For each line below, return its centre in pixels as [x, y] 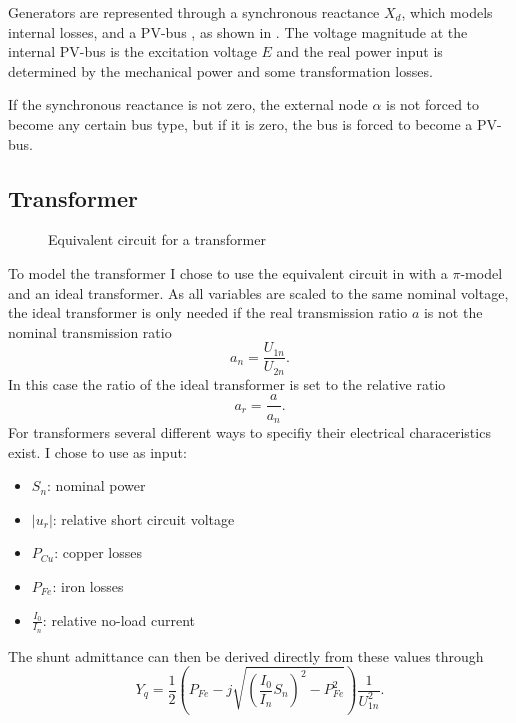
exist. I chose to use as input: [97, 451]
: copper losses [98, 552]
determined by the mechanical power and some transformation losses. [220, 70]
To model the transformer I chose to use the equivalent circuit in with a [228, 272]
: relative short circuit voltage [143, 518]
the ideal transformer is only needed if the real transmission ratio [208, 312]
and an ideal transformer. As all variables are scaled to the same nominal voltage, [258, 292]
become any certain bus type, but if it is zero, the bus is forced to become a [240, 123]
